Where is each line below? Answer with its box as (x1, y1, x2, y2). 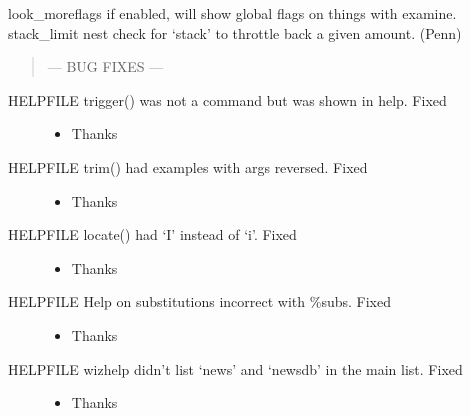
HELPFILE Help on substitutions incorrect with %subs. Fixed (8, 291, 391, 312)
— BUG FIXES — (47, 56, 164, 77)
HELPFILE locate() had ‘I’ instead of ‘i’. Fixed (8, 224, 297, 245)
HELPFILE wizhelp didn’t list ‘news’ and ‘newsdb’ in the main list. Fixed (8, 358, 463, 379)
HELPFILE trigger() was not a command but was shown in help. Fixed (8, 89, 447, 110)
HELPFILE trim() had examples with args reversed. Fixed (8, 156, 368, 177)
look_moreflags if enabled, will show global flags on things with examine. (8, 3, 457, 23)
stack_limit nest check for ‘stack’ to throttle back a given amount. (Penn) (8, 22, 462, 43)
